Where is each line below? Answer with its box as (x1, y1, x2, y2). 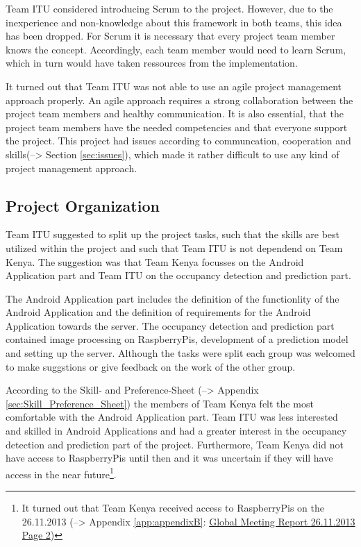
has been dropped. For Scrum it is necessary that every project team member (6, 28, 335, 43)
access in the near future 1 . (6, 464, 117, 481)
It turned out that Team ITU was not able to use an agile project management (6, 78, 342, 93)
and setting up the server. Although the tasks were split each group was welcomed (6, 346, 355, 360)
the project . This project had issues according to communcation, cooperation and (6, 133, 351, 148)
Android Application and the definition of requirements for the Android (6, 305, 311, 319)
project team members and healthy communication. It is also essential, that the (6, 106, 344, 121)
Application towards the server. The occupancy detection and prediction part (6, 318, 335, 333)
